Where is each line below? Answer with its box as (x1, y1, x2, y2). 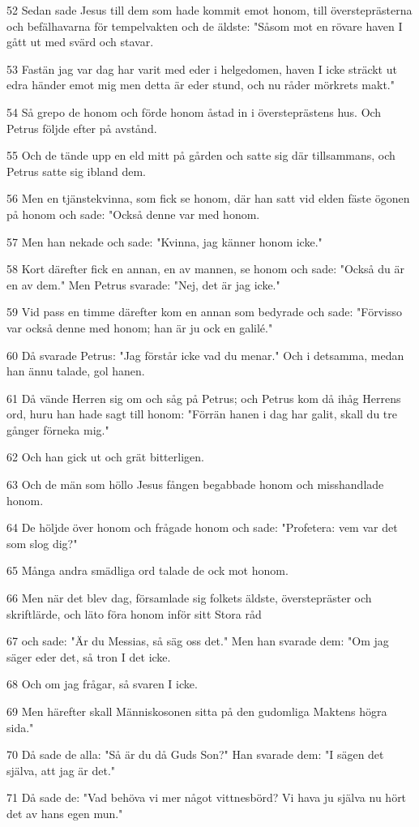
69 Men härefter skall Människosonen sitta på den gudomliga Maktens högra (6, 703, 387, 719)
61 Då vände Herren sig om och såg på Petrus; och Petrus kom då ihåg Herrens (6, 389, 401, 406)
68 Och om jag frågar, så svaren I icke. (6, 675, 198, 692)
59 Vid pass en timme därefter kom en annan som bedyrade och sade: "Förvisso (6, 303, 402, 320)
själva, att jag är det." (6, 761, 116, 778)
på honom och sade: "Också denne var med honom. (6, 205, 260, 222)
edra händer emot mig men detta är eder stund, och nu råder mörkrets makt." (6, 76, 395, 93)
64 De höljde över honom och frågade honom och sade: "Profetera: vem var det (6, 519, 398, 536)
